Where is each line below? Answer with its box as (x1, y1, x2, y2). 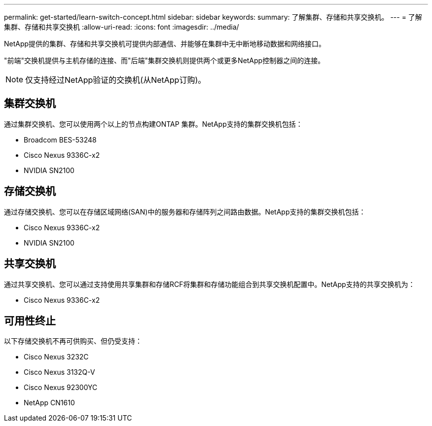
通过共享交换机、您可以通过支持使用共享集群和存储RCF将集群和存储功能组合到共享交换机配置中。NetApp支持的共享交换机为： (4, 280, 415, 288)
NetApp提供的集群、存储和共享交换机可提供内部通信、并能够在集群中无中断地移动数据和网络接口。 (4, 39, 326, 48)
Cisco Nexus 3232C (24, 353, 89, 361)
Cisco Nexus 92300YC (24, 383, 98, 392)
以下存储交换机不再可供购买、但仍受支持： (4, 337, 142, 346)
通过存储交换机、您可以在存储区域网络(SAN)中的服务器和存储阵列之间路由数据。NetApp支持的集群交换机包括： (4, 207, 366, 216)
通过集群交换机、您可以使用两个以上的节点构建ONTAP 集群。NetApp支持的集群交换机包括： (4, 119, 303, 128)
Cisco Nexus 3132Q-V (24, 368, 95, 377)
